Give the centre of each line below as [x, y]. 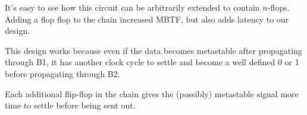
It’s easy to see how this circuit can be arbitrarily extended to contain [132, 7]
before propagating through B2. [62, 73]
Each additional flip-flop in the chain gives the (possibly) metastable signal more [152, 93]
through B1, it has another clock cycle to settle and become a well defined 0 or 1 [152, 62]
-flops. [278, 7]
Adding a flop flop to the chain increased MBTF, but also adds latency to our [147, 19]
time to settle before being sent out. [70, 105]
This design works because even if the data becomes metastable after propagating [153, 50]
